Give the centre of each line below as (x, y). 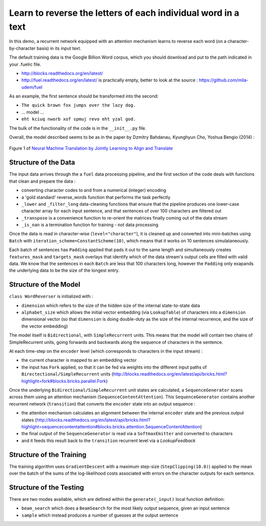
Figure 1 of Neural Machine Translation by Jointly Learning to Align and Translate (91, 149)
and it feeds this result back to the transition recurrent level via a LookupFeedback (109, 440)
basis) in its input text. (59, 48)
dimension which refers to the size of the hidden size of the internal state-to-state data (111, 305)
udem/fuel (32, 87)
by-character (22, 48)
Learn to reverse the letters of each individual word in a (124, 13)
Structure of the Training (48, 455)
